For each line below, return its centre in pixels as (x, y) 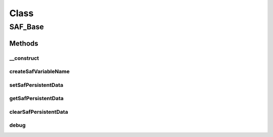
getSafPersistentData (37, 99)
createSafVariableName (40, 72)
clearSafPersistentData (39, 112)
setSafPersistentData (36, 85)
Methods (24, 43)
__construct (24, 58)
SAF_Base (27, 27)
